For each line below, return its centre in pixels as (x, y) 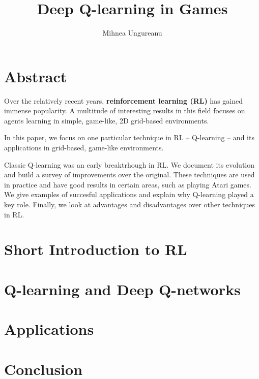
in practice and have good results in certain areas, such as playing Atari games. (128, 184)
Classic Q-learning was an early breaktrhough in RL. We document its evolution (129, 164)
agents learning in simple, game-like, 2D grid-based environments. (107, 120)
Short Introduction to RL (96, 249)
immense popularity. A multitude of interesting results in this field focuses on (125, 110)
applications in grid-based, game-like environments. (84, 148)
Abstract (36, 76)
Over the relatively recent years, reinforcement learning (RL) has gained (124, 100)
